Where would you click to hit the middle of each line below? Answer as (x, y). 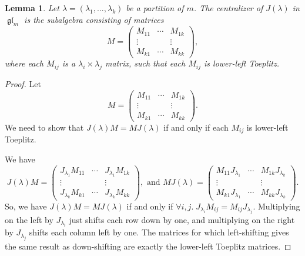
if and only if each (196, 127)
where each (24, 63)
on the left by (29, 219)
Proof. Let (23, 84)
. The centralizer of (228, 8)
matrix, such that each (145, 63)
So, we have (26, 206)
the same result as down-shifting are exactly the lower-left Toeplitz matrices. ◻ (148, 246)
